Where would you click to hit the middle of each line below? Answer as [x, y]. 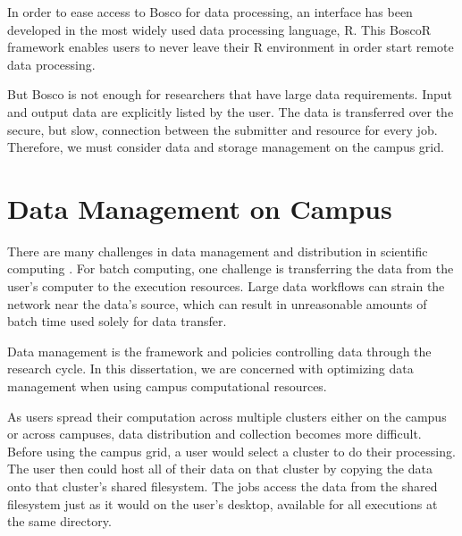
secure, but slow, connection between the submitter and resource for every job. [223, 129]
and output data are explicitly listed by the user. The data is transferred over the [231, 111]
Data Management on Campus [200, 208]
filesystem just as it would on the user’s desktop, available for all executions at [223, 503]
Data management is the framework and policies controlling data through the [219, 351]
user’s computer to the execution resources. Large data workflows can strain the [226, 286]
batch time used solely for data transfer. [117, 321]
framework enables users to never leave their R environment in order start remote [231, 47]
